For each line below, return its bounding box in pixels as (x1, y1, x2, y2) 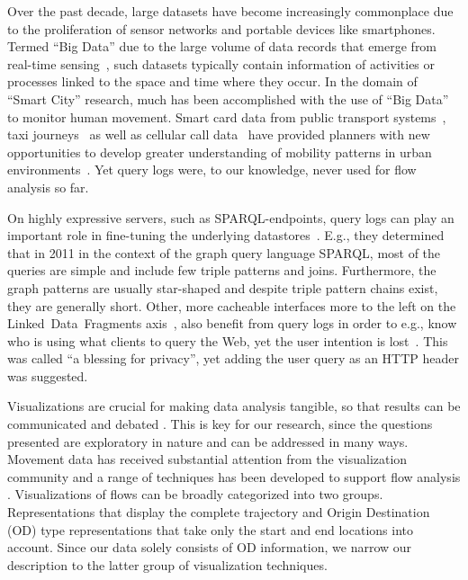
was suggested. (7, 366, 88, 385)
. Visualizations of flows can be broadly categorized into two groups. (7, 485, 383, 504)
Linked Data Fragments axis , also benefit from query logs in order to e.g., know (7, 314, 457, 333)
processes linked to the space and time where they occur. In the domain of (7, 72, 418, 91)
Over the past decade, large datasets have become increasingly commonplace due (7, 2, 454, 20)
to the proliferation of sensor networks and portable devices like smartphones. (7, 19, 436, 38)
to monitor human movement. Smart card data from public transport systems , (7, 107, 446, 126)
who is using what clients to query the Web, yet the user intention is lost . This (7, 331, 448, 350)
